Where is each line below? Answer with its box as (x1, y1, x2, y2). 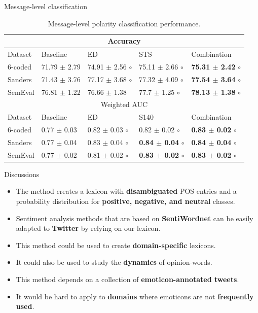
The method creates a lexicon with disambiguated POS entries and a (16, 186, 237, 196)
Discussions (4, 168, 40, 179)
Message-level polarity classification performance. (48, 18, 201, 28)
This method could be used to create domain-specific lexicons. (16, 239, 216, 250)
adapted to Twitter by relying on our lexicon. (16, 223, 161, 233)
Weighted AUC (100, 99, 148, 110)
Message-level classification (4, 1, 87, 11)
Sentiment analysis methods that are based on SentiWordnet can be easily (16, 213, 253, 223)
